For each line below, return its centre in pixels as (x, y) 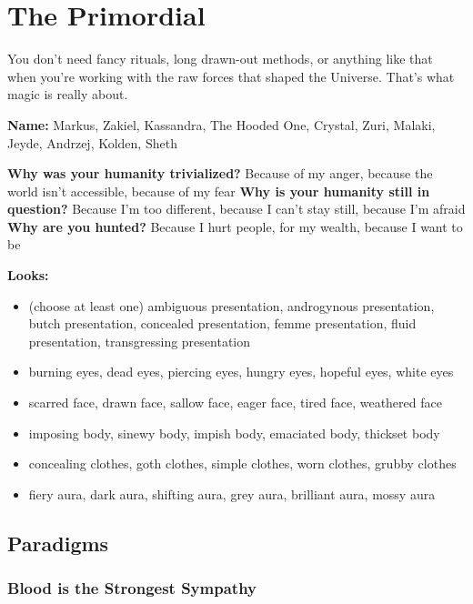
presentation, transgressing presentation (140, 341)
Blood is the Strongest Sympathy (132, 588)
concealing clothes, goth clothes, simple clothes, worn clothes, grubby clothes (242, 463)
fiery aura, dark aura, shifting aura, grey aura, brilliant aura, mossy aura (232, 493)
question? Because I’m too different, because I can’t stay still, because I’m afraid (236, 209)
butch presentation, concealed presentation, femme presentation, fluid (222, 323)
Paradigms (58, 543)
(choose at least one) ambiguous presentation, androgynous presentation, (231, 305)
